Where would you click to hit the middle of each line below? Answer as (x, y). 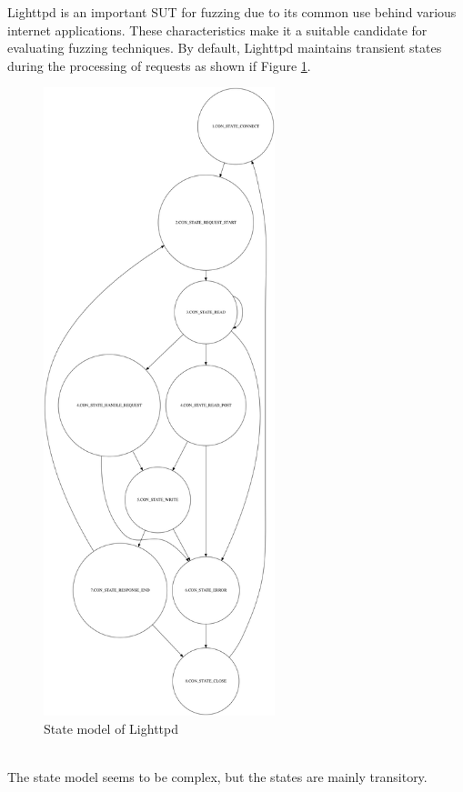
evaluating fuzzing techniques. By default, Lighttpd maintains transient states (225, 48)
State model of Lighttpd (111, 728)
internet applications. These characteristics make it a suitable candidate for (217, 30)
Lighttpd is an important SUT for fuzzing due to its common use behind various (232, 12)
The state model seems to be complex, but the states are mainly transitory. (217, 777)
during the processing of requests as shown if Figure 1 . (159, 65)
